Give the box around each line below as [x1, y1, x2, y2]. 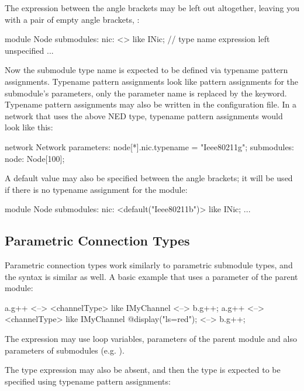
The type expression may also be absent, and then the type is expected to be [5, 364, 281, 376]
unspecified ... [5, 44, 54, 56]
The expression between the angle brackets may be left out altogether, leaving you [5, 2, 299, 13]
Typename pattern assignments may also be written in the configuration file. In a [5, 98, 296, 110]
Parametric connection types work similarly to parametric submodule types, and [5, 259, 293, 271]
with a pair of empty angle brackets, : [5, 13, 140, 25]
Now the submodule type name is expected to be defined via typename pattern [5, 64, 288, 76]
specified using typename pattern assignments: [5, 375, 171, 387]
